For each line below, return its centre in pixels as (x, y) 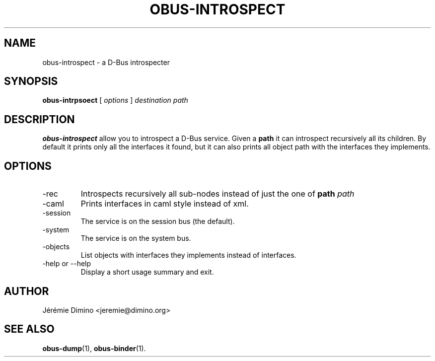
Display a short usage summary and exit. (147, 272)
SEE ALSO (29, 329)
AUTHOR (27, 291)
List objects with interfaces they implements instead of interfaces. (188, 255)
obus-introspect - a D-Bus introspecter (106, 62)
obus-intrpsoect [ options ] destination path (115, 100)
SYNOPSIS (31, 81)
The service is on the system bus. (136, 238)
